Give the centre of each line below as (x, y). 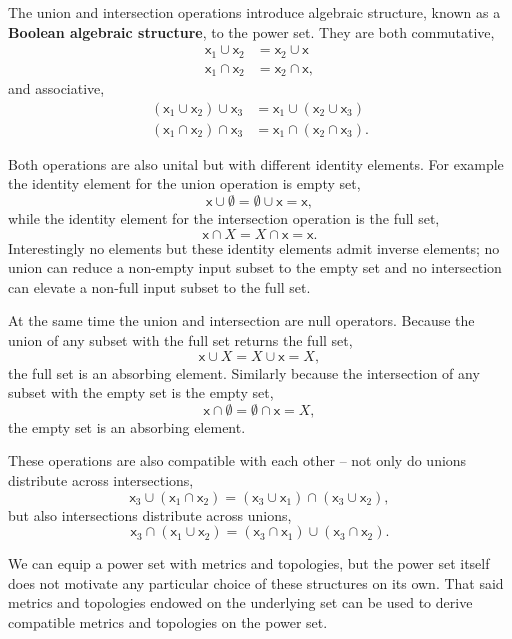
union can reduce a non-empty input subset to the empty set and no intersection (255, 267)
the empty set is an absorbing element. (127, 426)
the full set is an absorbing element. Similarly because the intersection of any (244, 372)
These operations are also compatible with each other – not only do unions (237, 460)
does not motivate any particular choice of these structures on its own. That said (256, 582)
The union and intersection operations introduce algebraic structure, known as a (254, 12)
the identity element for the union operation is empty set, (184, 183)
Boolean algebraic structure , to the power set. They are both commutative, (251, 31)
